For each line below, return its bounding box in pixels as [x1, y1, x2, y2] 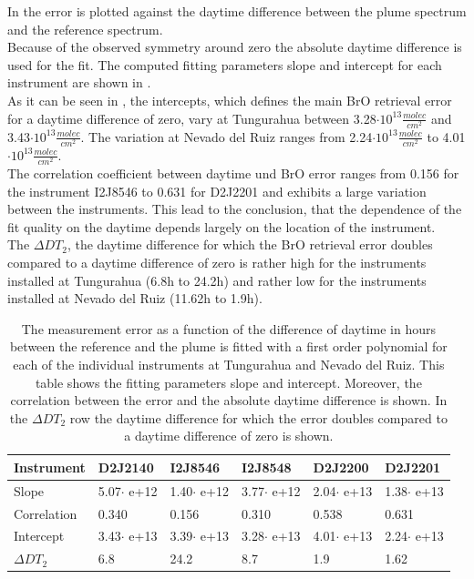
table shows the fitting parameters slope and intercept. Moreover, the [35, 372, 422, 391]
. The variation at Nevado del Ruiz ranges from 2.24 [80, 127, 373, 146]
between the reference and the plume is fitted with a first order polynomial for [9, 337, 448, 356]
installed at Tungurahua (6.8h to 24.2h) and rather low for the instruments [7, 270, 427, 289]
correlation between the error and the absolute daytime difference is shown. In [10, 391, 448, 410]
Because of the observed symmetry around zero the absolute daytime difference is [7, 37, 462, 56]
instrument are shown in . [7, 73, 151, 92]
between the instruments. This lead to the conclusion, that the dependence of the [7, 199, 462, 218]
